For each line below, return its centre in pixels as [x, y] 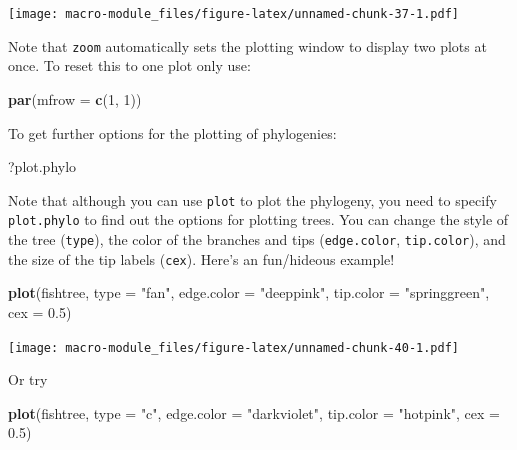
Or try [28, 379]
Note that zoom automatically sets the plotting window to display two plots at [247, 45]
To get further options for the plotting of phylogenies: [172, 132]
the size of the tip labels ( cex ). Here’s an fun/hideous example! [201, 258]
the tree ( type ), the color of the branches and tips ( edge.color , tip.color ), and [257, 239]
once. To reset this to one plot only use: [129, 65]
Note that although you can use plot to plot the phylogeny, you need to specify [252, 199]
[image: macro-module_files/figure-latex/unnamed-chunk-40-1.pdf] [234, 347]
